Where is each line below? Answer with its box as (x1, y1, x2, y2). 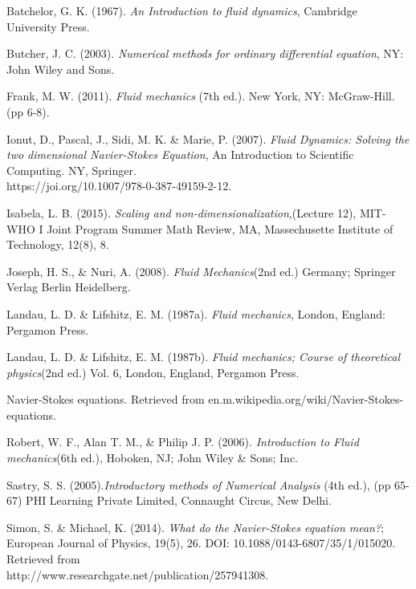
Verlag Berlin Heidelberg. (6, 278, 131, 295)
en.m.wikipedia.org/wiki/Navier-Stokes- (208, 391, 404, 408)
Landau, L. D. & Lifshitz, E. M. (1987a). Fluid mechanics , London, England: (6, 305, 385, 322)
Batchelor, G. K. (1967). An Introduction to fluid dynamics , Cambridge (6, 2, 357, 18)
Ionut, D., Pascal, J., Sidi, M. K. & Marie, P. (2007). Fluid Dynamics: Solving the (6, 130, 410, 147)
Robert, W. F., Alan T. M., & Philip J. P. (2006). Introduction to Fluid (6, 433, 359, 450)
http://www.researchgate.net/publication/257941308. (6, 566, 269, 583)
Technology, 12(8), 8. (6, 236, 109, 253)
